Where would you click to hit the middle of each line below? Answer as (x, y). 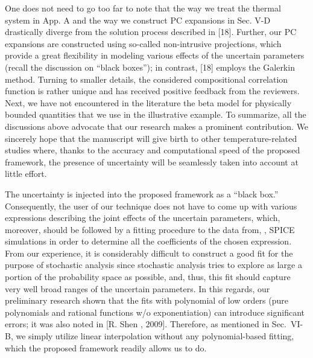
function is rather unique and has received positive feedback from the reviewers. (152, 91)
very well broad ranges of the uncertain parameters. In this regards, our (138, 288)
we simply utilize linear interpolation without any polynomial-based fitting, (155, 336)
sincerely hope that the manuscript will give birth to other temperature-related (151, 138)
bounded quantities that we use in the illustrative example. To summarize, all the (156, 114)
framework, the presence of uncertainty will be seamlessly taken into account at (152, 161)
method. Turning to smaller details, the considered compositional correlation (147, 79)
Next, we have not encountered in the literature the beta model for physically (148, 102)
